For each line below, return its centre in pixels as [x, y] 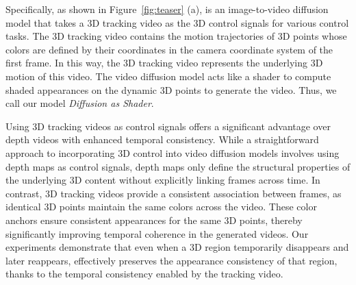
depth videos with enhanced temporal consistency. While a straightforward [162, 139]
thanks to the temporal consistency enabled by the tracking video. [144, 274]
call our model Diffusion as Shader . [80, 103]
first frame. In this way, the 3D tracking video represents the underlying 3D [164, 63]
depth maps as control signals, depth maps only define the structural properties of [178, 166]
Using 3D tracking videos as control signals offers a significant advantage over [168, 126]
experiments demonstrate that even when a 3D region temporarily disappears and [177, 247]
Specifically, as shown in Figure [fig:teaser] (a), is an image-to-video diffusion [167, 9]
